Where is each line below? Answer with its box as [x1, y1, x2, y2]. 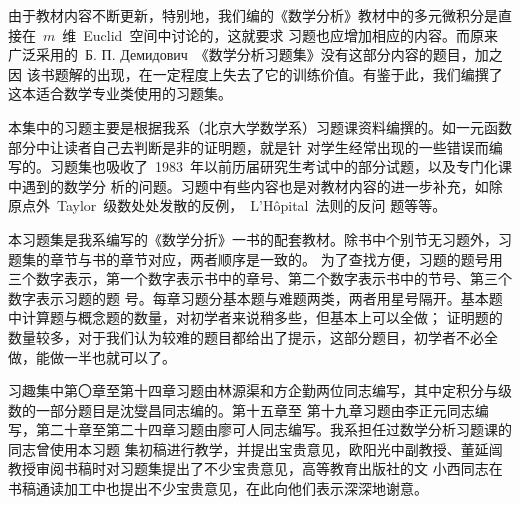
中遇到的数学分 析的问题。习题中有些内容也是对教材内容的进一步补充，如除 [8, 175, 503, 196]
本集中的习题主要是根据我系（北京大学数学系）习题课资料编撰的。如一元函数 [8, 116, 512, 137]
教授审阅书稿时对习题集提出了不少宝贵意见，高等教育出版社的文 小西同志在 [8, 458, 503, 479]
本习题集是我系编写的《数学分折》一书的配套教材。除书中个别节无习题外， [8, 228, 498, 249]
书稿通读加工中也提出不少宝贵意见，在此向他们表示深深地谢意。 [8, 478, 428, 499]
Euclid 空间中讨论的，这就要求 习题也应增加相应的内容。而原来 [83, 24, 499, 45]
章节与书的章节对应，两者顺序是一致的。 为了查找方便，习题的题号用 [49, 248, 503, 269]
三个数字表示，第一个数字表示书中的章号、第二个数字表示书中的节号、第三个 [8, 268, 512, 289]
